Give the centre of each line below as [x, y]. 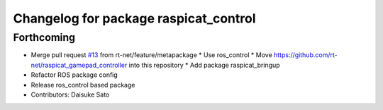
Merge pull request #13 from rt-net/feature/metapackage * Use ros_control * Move [151, 55]
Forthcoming [44, 37]
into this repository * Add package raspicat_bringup [204, 65]
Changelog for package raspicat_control [134, 18]
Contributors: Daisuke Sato [70, 94]
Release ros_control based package [83, 85]
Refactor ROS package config [74, 75]
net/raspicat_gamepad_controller [79, 65]
